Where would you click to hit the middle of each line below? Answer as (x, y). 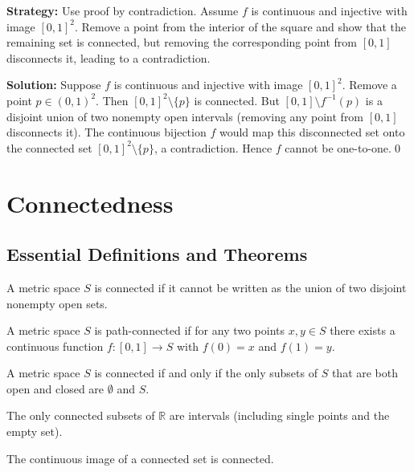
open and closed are (55, 388)
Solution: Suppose (54, 85)
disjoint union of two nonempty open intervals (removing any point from (185, 116)
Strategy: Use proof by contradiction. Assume (123, 10)
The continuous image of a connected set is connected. (140, 458)
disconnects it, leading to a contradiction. (109, 57)
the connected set (49, 147)
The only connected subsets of (81, 415)
